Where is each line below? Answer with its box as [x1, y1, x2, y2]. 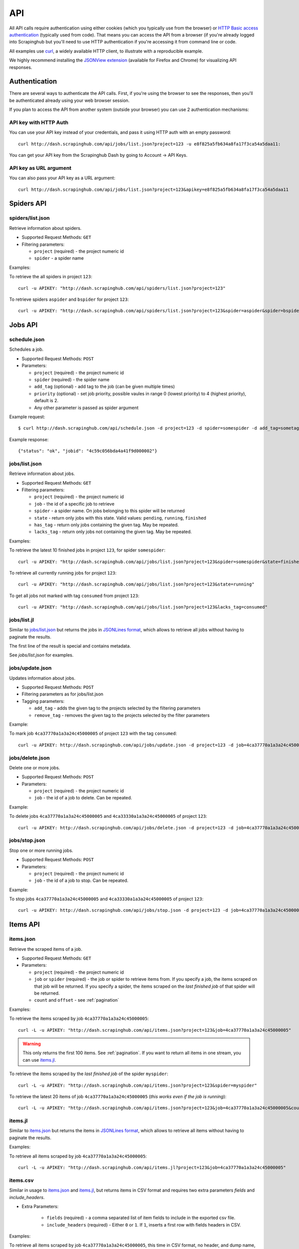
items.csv [9, 1177, 34, 1184]
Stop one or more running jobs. [9, 847, 73, 853]
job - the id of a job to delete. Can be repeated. [34, 795, 132, 801]
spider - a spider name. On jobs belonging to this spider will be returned [34, 508, 185, 514]
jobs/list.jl [9, 616, 34, 623]
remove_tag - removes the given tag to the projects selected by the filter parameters [34, 712, 210, 718]
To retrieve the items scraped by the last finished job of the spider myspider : [9, 1071, 168, 1077]
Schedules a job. [9, 346, 44, 352]
